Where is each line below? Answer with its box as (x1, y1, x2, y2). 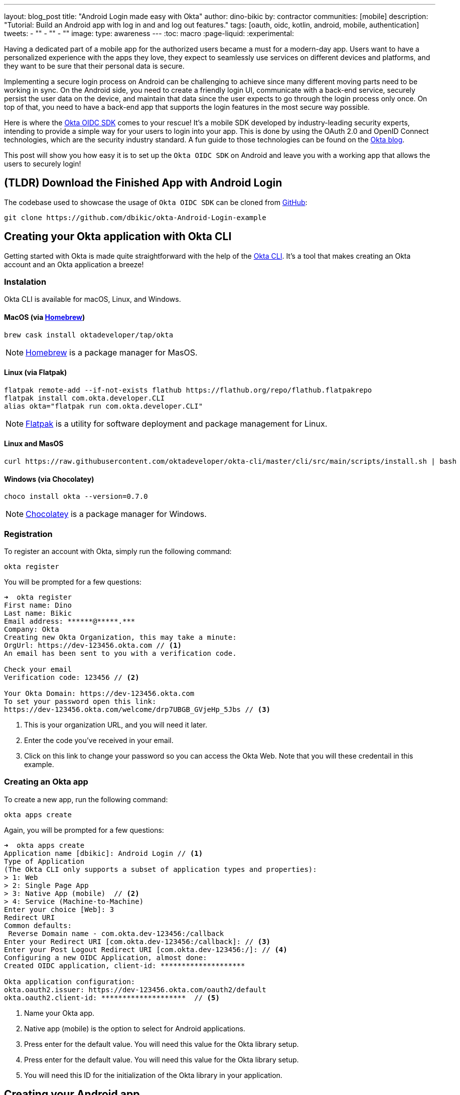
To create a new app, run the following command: (4, 795, 168, 804)
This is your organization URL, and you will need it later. (24, 720, 207, 729)
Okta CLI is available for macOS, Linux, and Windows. (4, 295, 181, 304)
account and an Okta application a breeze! (4, 260, 144, 269)
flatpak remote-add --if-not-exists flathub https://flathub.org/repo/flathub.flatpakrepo (4, 386, 372, 394)
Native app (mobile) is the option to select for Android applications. (24, 1024, 245, 1033)
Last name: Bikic (4, 609, 72, 618)
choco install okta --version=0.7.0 (4, 492, 148, 501)
